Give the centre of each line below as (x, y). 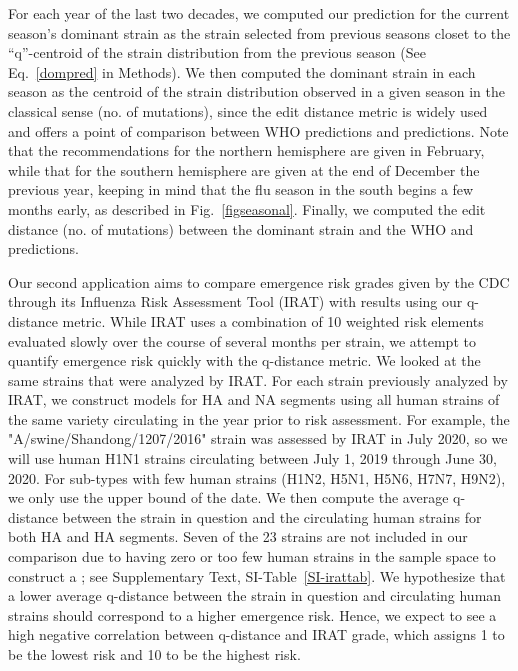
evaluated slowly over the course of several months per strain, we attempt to (242, 340)
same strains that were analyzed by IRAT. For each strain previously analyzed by (258, 379)
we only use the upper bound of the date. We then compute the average (228, 497)
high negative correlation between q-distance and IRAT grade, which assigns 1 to (256, 634)
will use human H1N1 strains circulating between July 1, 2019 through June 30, (252, 458)
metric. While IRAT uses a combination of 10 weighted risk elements (273, 320)
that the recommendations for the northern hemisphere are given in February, (246, 150)
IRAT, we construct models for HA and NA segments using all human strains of (254, 399)
